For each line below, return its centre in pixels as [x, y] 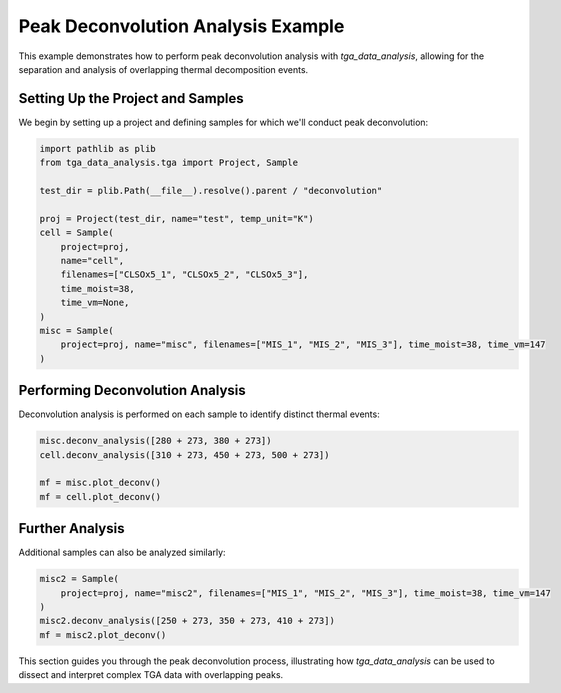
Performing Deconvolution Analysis [132, 390]
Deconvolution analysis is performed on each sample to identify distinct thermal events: [199, 414]
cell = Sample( [76, 233]
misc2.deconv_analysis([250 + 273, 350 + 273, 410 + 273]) [187, 621]
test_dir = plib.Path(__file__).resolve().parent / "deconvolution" [211, 190]
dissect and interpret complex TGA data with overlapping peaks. [151, 675]
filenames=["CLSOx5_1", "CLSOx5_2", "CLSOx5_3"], [184, 274]
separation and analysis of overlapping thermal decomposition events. [163, 69]
